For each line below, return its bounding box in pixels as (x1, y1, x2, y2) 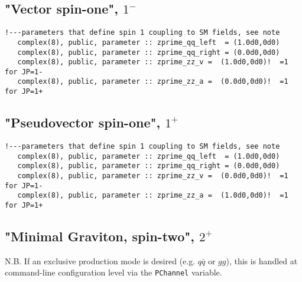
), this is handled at (226, 254, 298, 267)
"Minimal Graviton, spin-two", (5, 227, 195, 245)
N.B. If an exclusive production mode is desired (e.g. (5, 254, 196, 267)
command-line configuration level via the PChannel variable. (5, 266, 222, 278)
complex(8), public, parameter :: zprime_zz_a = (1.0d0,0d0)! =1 (17, 191, 288, 200)
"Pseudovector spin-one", (5, 113, 161, 132)
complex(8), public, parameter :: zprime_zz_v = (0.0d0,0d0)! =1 (17, 171, 288, 180)
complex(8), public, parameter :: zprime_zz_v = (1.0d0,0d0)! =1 (17, 58, 288, 67)
